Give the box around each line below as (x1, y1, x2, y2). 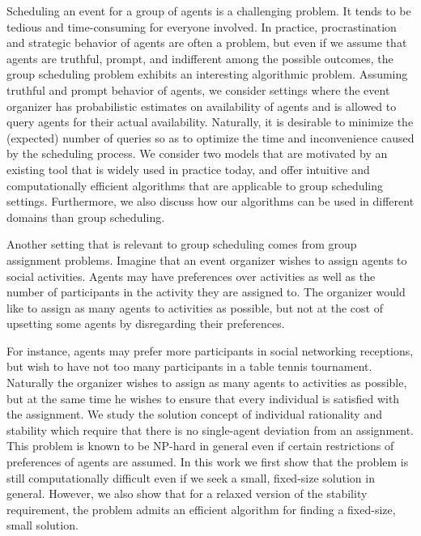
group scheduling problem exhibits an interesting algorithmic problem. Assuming (6, 66, 408, 83)
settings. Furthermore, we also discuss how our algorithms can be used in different (6, 193, 415, 210)
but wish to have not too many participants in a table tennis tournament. (6, 358, 372, 375)
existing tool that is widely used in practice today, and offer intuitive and (6, 160, 370, 177)
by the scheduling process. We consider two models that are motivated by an (6, 145, 388, 162)
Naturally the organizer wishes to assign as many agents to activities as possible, (6, 374, 407, 391)
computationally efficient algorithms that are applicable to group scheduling (6, 177, 384, 194)
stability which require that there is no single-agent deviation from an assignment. (6, 421, 414, 438)
